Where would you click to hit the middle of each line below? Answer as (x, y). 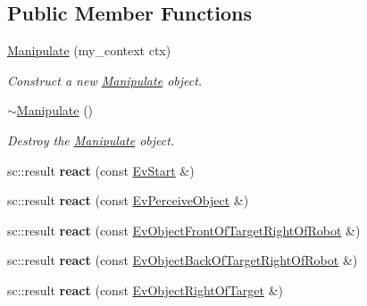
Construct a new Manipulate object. (105, 80)
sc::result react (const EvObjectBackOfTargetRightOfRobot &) (183, 260)
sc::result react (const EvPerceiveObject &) (128, 200)
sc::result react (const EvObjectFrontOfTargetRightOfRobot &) (184, 230)
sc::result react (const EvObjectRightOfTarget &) (145, 289)
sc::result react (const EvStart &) (101, 170)
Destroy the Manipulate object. (91, 140)
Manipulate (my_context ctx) (89, 50)
